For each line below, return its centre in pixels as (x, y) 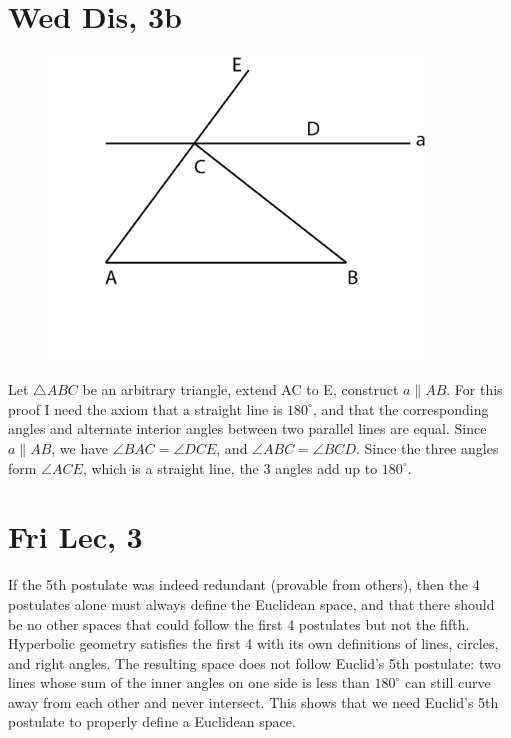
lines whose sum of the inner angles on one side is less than (189, 682)
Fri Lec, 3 (75, 536)
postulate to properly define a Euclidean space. (152, 721)
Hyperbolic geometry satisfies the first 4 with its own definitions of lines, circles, (253, 643)
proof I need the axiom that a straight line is (145, 408)
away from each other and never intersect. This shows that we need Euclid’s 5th (253, 701)
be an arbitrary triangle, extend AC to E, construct (240, 389)
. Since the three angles (427, 448)
